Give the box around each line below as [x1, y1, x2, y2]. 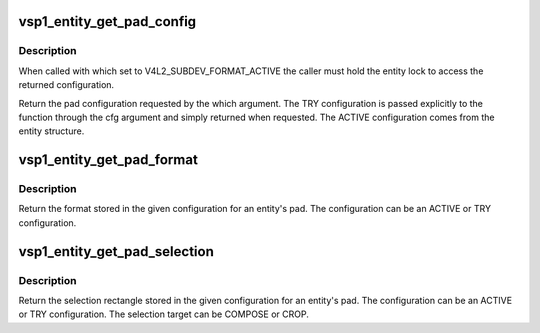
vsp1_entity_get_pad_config [18, 13, 197, 30]
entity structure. [18, 125, 85, 137]
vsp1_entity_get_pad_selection [18, 243, 214, 260]
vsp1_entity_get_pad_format [18, 151, 199, 169]
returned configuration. [18, 79, 115, 91]
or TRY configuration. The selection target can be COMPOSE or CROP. [18, 308, 309, 320]
